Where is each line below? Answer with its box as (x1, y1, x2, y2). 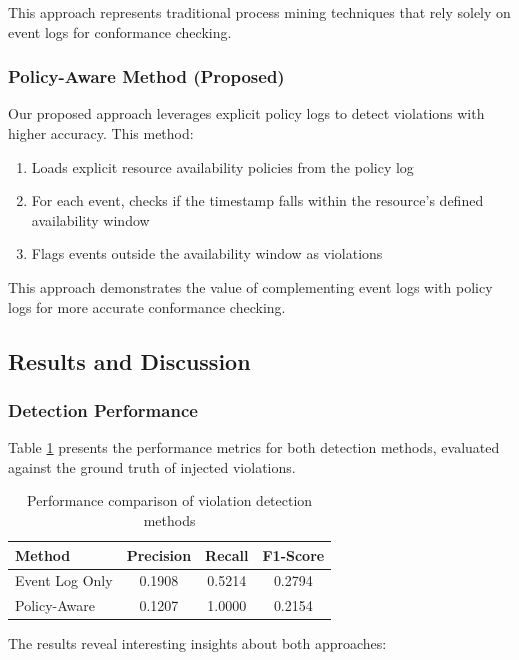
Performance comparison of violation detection (27, 490, 313, 511)
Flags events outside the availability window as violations (31, 243, 383, 264)
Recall (205, 544, 249, 565)
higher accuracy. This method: (8, 123, 194, 143)
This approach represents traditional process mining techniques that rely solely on (8, 2, 511, 22)
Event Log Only (15, 570, 113, 591)
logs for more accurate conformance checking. (8, 296, 286, 317)
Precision (126, 544, 192, 565)
